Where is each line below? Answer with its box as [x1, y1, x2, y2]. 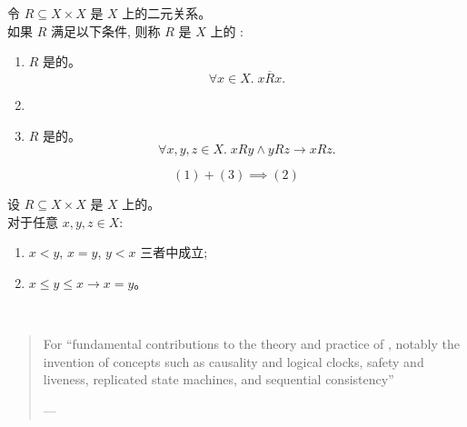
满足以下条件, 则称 [50, 21, 161, 40]
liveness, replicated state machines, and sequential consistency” [43, 370, 394, 389]
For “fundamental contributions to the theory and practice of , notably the [43, 334, 461, 353]
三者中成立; [140, 243, 208, 262]
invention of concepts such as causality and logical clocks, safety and [43, 352, 424, 371]
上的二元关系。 [122, 4, 212, 22]
